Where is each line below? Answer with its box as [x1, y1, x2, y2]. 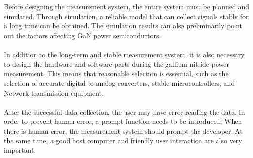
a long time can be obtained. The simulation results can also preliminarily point [4, 20, 243, 31]
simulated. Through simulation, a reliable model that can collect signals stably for [4, 11, 249, 21]
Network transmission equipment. [4, 87, 104, 98]
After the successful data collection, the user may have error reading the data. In [4, 106, 245, 117]
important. [4, 145, 36, 155]
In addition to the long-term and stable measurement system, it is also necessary [4, 49, 245, 59]
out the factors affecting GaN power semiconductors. [4, 30, 161, 40]
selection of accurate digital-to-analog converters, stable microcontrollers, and [4, 78, 235, 88]
